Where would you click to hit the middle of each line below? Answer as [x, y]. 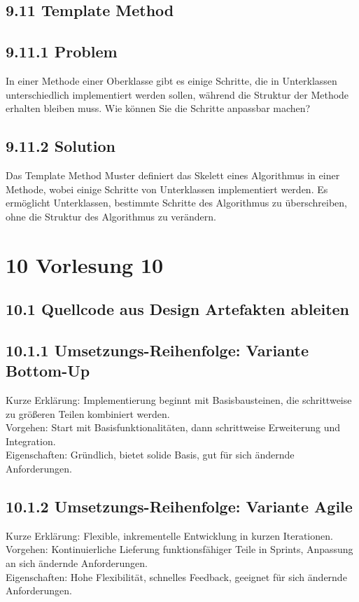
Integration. [31, 441]
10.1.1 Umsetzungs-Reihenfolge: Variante [157, 350]
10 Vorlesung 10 [85, 264]
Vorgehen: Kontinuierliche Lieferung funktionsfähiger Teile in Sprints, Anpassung [179, 549]
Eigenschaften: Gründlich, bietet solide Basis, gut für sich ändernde [150, 455]
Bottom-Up [48, 371]
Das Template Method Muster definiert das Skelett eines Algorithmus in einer [173, 175]
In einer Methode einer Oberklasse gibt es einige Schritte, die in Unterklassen [171, 80]
